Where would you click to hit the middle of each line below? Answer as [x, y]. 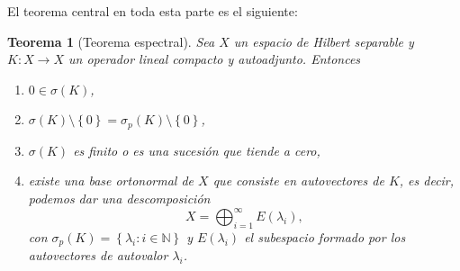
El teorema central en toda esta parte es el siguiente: [153, 11]
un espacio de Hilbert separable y [324, 41]
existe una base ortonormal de [111, 181]
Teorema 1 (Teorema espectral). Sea [111, 41]
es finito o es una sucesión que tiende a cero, [197, 150]
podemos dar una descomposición [119, 199]
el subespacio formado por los [325, 236]
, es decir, [427, 181]
